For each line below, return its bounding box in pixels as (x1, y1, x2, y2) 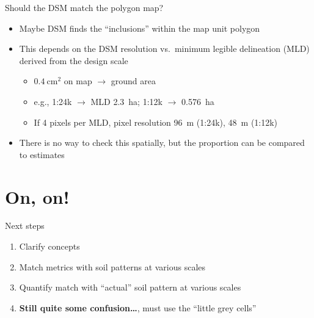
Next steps (5, 219, 45, 232)
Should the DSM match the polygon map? (5, 1, 164, 13)
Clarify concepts (19, 240, 80, 253)
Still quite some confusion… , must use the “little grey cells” (19, 301, 257, 314)
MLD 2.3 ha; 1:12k (90, 95, 162, 107)
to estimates (19, 148, 65, 161)
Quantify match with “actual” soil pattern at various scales (19, 281, 241, 294)
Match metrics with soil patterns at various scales (19, 260, 206, 273)
